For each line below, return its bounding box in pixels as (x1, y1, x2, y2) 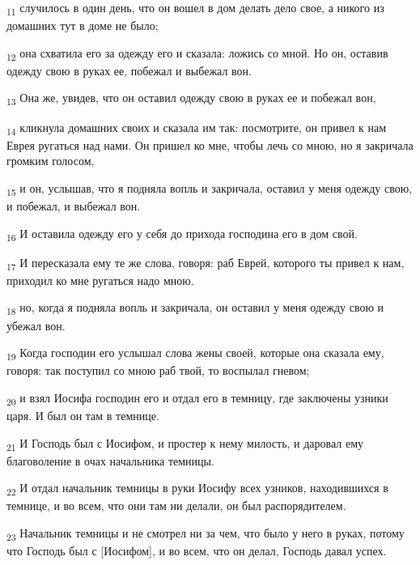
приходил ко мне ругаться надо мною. (6, 271, 194, 288)
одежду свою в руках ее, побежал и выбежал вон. (6, 62, 252, 79)
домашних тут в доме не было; (6, 17, 159, 34)
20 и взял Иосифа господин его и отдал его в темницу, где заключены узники (6, 389, 388, 408)
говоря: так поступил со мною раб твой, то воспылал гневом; (6, 362, 310, 379)
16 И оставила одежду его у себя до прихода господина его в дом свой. (6, 224, 358, 244)
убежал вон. (6, 316, 66, 333)
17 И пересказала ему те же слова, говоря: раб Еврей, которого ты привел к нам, (6, 253, 405, 273)
